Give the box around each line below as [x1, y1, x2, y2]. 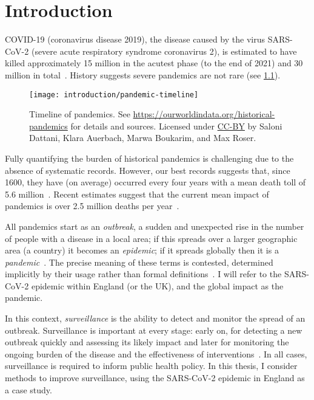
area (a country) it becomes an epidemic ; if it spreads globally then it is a [5, 244, 279, 257]
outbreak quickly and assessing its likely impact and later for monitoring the [5, 336, 289, 348]
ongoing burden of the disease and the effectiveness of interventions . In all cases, [5, 347, 307, 360]
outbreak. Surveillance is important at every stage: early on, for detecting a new [5, 323, 302, 336]
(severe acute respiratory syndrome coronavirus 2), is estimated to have [31, 44, 297, 57]
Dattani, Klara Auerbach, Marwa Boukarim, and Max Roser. [29, 131, 256, 144]
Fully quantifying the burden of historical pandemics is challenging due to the [5, 151, 294, 164]
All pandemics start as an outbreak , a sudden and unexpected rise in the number [5, 219, 304, 232]
